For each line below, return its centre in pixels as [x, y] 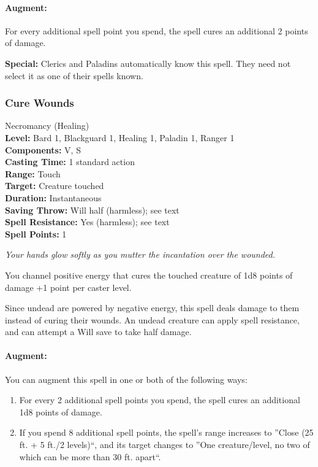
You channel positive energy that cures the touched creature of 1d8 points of [149, 275]
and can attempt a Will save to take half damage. [98, 332]
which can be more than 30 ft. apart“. [90, 456]
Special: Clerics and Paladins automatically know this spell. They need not [148, 63]
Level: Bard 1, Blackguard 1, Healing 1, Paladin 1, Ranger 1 [120, 137]
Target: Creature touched [55, 186]
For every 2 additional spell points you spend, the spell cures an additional [160, 400]
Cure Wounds [40, 103]
